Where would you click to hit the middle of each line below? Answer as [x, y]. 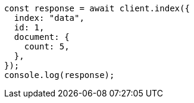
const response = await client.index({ [97, 8]
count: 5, [47, 46]
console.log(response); [60, 75]
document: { [42, 37]
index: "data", [49, 18]
